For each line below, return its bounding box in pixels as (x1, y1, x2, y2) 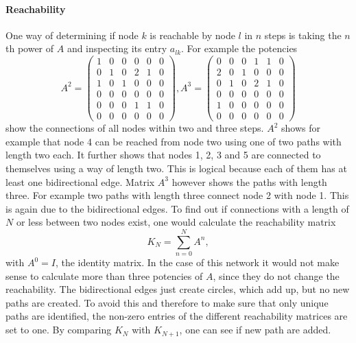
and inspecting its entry (67, 41, 167, 56)
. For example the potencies (181, 41, 298, 56)
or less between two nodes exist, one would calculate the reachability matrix (16, 215, 336, 229)
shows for (281, 121, 320, 135)
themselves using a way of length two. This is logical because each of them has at (5, 161, 347, 176)
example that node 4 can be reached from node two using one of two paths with (5, 134, 342, 148)
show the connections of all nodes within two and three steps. (5, 121, 264, 135)
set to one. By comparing (5, 322, 112, 337)
